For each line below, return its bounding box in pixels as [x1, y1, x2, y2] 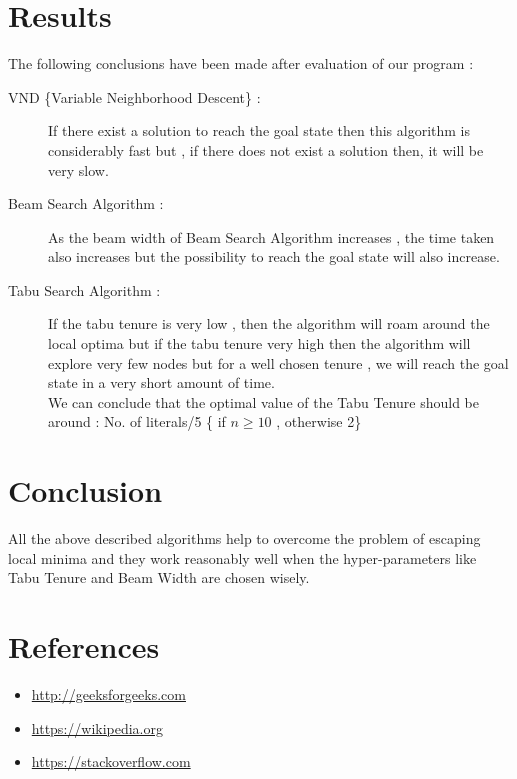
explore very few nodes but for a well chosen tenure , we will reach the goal [48, 352, 509, 373]
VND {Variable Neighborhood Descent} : [8, 86, 261, 107]
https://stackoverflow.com [31, 751, 191, 772]
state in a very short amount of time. [48, 372, 275, 393]
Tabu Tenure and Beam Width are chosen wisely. [8, 567, 310, 588]
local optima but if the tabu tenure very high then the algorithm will [48, 333, 471, 354]
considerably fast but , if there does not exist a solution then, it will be [48, 139, 484, 160]
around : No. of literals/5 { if [48, 411, 226, 432]
